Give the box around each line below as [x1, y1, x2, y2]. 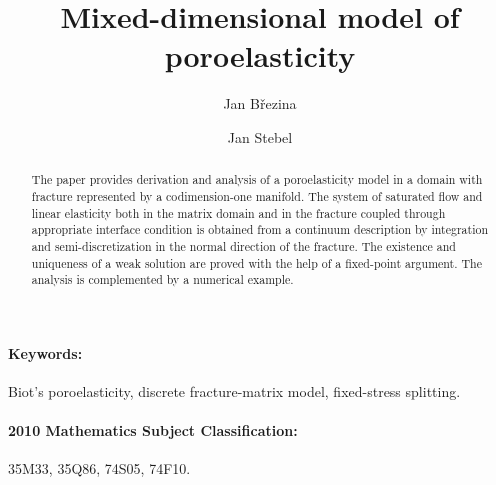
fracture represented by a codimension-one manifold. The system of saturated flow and [31, 187, 483, 204]
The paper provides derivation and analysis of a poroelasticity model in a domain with [31, 171, 483, 188]
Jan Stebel [227, 126, 293, 147]
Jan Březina [223, 93, 297, 114]
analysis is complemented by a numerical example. [31, 271, 294, 288]
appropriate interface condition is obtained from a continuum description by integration [31, 221, 488, 238]
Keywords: [8, 342, 83, 363]
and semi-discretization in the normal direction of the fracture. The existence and [31, 237, 456, 254]
